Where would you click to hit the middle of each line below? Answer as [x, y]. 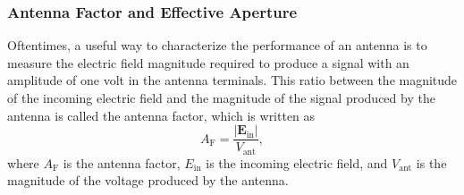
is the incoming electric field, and [297, 162]
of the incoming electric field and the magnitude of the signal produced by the [221, 97]
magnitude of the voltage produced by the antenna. [148, 180]
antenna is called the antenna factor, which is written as [161, 115]
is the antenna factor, [122, 162]
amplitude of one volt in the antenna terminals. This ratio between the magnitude [232, 80]
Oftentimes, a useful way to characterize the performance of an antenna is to [217, 45]
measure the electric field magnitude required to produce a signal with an [208, 62]
